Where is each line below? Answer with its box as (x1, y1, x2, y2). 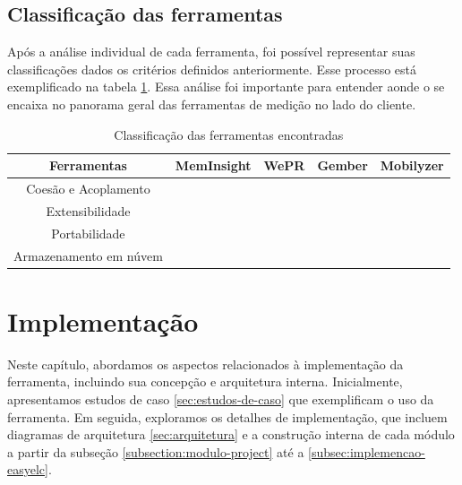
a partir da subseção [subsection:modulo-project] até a (7, 442, 304, 461)
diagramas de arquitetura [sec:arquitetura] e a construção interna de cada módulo (7, 425, 455, 444)
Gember (317, 156, 368, 175)
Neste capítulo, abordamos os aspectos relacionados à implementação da (7, 354, 404, 373)
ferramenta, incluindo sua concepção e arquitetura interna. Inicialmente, (7, 372, 403, 391)
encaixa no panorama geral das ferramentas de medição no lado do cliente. (7, 94, 416, 113)
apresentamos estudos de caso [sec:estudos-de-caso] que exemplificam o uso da (7, 389, 434, 408)
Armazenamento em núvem (13, 246, 163, 264)
